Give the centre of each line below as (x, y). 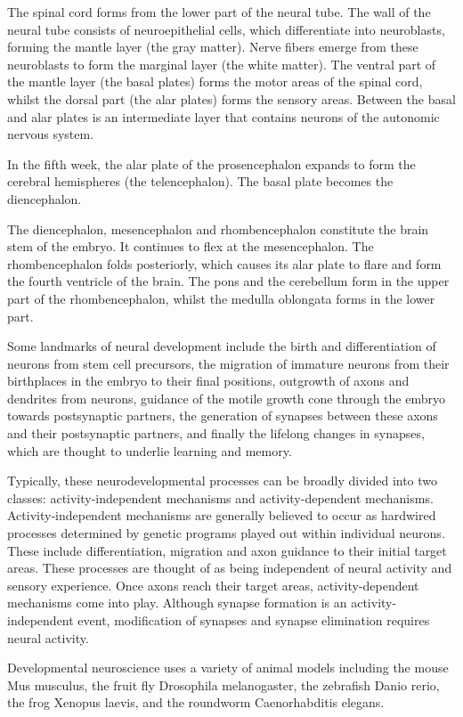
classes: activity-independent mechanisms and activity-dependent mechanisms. (220, 497)
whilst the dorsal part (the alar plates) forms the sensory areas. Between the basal (231, 98)
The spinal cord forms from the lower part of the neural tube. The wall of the (219, 12)
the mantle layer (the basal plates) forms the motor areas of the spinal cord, (215, 81)
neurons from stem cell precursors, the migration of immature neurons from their (228, 363)
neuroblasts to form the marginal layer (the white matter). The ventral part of (222, 64)
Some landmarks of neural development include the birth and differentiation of (222, 346)
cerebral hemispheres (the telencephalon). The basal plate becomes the (200, 181)
